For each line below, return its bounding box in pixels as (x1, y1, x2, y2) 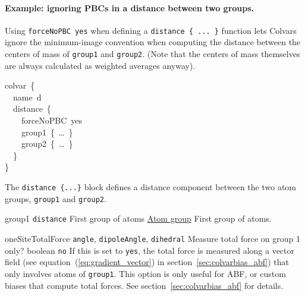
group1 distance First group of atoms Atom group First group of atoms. (5, 212, 272, 225)
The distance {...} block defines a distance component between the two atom (5, 181, 297, 193)
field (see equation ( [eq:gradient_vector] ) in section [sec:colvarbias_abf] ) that (5, 256, 290, 268)
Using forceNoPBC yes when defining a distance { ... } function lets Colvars (5, 24, 297, 36)
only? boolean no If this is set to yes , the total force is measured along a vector (5, 244, 295, 256)
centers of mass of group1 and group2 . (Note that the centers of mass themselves (5, 48, 300, 60)
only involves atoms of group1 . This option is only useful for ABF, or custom (5, 267, 286, 279)
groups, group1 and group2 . (5, 192, 106, 204)
